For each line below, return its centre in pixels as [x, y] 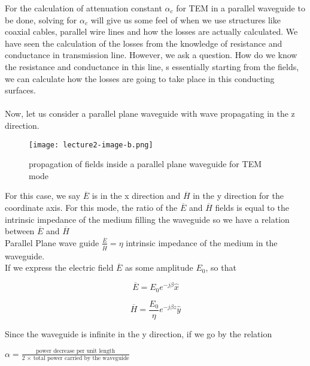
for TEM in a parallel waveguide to [241, 8]
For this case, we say [43, 196]
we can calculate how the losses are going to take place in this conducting [140, 78]
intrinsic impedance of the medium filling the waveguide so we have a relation [147, 219]
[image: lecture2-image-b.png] [91, 145]
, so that [221, 267]
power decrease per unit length [76, 351]
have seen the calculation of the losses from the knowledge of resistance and [144, 43]
